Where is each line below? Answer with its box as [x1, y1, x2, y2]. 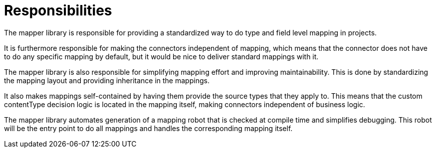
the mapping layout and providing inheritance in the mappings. [4, 76, 210, 85]
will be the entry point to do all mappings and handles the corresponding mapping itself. [4, 124, 293, 133]
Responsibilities [4, 2, 112, 19]
